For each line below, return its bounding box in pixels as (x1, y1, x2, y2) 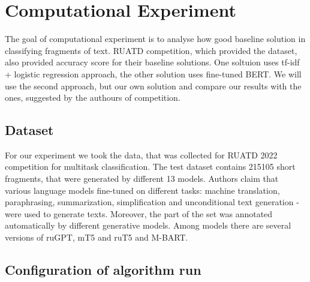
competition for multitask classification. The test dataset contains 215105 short (5, 160, 296, 173)
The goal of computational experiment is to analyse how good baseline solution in (5, 32, 306, 45)
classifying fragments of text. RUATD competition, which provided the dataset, (5, 44, 297, 56)
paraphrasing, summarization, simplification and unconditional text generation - (5, 196, 299, 208)
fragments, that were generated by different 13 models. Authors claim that (5, 172, 279, 185)
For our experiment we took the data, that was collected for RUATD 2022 (5, 148, 278, 161)
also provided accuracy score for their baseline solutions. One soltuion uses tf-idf (5, 56, 300, 68)
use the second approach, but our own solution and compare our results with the (5, 79, 302, 92)
